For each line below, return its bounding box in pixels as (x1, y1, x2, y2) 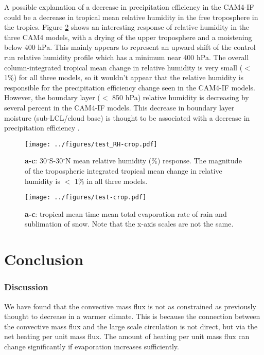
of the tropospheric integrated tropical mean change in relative (25, 165, 222, 176)
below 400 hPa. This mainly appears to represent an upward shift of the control (4, 42, 256, 52)
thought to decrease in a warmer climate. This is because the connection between (4, 311, 260, 322)
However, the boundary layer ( (4, 92, 100, 103)
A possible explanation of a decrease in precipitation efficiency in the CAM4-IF (4, 2, 254, 12)
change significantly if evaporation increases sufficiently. (4, 341, 179, 351)
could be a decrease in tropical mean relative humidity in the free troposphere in (4, 11, 258, 22)
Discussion (4, 281, 48, 293)
